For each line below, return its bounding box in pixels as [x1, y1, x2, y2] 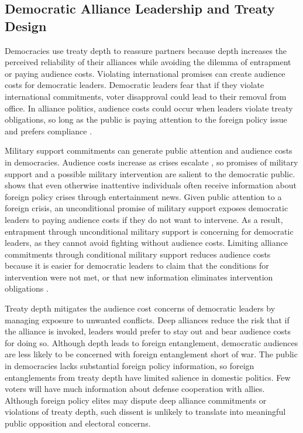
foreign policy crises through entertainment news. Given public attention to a [5, 190, 282, 202]
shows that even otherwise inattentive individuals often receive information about [5, 179, 297, 191]
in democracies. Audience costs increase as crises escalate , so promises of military [5, 155, 298, 168]
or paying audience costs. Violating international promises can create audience [5, 67, 285, 79]
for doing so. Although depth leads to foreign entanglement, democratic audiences [5, 336, 298, 349]
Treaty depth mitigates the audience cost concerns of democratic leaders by [5, 302, 276, 314]
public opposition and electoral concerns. [5, 417, 151, 429]
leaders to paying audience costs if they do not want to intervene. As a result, [5, 213, 283, 225]
